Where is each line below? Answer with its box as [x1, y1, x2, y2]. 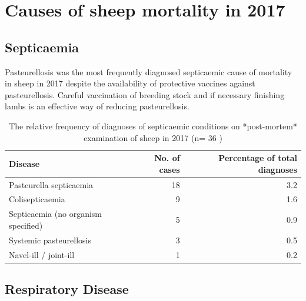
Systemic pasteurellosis [9, 233, 91, 246]
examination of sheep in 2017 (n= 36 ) [84, 131, 222, 143]
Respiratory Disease [5, 280, 129, 298]
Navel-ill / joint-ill [9, 248, 75, 260]
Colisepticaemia [9, 193, 65, 205]
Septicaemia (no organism [9, 208, 102, 220]
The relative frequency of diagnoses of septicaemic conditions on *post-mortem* [9, 119, 297, 132]
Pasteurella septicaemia [9, 178, 94, 190]
